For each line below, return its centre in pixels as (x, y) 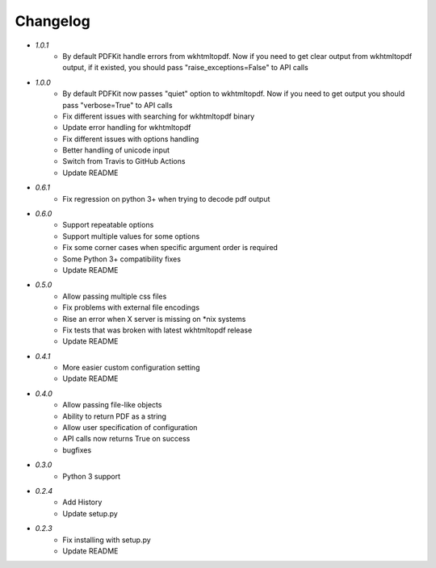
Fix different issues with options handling (131, 139)
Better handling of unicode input (116, 150)
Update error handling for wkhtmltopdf (127, 127)
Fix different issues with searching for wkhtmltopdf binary (159, 116)
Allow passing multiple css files (115, 296)
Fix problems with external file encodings (131, 307)
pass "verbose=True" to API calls (117, 105)
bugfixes (77, 450)
